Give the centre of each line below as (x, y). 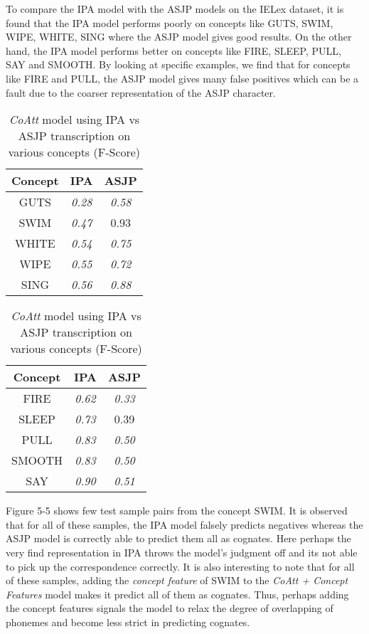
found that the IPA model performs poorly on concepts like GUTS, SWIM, (170, 22)
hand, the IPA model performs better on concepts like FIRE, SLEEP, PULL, (173, 50)
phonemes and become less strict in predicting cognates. (128, 622)
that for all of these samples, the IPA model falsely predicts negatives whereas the (184, 524)
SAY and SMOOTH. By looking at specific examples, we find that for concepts (178, 64)
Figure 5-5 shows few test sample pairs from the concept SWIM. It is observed (177, 511)
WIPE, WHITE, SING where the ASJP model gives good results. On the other (179, 37)
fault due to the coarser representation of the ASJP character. (141, 92)
